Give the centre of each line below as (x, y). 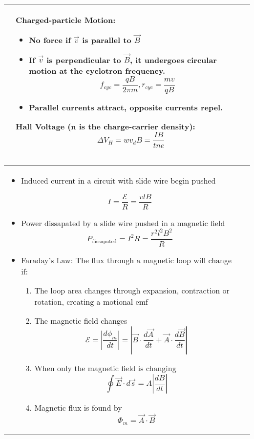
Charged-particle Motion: (66, 20)
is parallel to (107, 40)
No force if (50, 40)
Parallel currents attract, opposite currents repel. (126, 107)
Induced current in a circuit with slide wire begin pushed (118, 180)
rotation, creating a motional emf (91, 302)
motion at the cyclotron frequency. (97, 71)
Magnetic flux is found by (78, 408)
